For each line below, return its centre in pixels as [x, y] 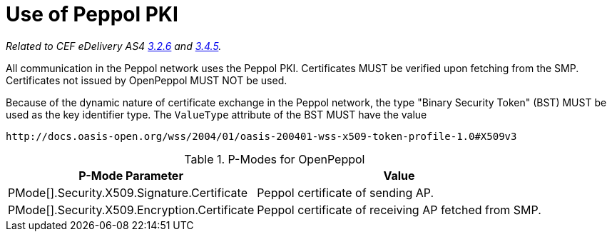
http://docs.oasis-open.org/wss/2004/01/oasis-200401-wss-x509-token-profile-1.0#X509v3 [261, 136]
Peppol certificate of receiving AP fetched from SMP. [399, 210]
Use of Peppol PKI [92, 14]
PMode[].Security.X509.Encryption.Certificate [131, 210]
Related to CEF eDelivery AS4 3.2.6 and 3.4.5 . [114, 46]
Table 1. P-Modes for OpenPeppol [275, 159]
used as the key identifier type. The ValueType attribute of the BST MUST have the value [216, 114]
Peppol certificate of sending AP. [346, 192]
